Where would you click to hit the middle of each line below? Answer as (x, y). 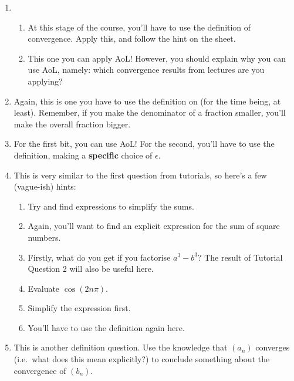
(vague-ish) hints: (45, 186)
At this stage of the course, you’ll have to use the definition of (139, 27)
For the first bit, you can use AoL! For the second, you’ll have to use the (144, 144)
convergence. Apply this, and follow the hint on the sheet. (132, 38)
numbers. (44, 237)
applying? (45, 81)
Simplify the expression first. (79, 308)
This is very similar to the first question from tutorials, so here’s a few (140, 175)
